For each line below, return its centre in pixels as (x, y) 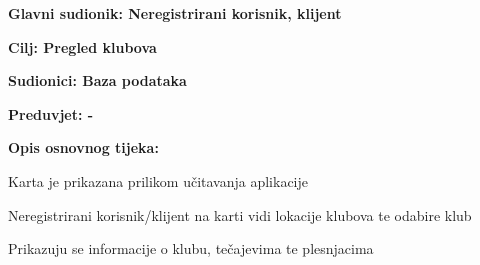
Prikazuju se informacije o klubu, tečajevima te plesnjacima (191, 248)
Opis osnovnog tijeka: (83, 147)
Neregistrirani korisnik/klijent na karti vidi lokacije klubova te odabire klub (240, 214)
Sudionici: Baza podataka (97, 80)
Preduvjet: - (51, 113)
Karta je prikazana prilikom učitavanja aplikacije (158, 180)
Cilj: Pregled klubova (82, 46)
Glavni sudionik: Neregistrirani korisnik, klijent (175, 13)
